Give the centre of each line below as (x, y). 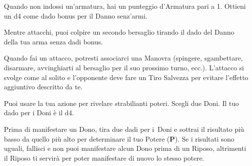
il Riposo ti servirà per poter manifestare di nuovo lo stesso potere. (104, 157)
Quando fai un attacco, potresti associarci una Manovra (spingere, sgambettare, (124, 58)
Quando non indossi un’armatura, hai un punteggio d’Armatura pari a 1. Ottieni (125, 6)
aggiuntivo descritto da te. (43, 87)
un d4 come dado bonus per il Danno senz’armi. (76, 15)
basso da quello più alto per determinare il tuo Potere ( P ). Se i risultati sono (119, 138)
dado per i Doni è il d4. (39, 113)
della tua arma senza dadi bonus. (53, 41)
